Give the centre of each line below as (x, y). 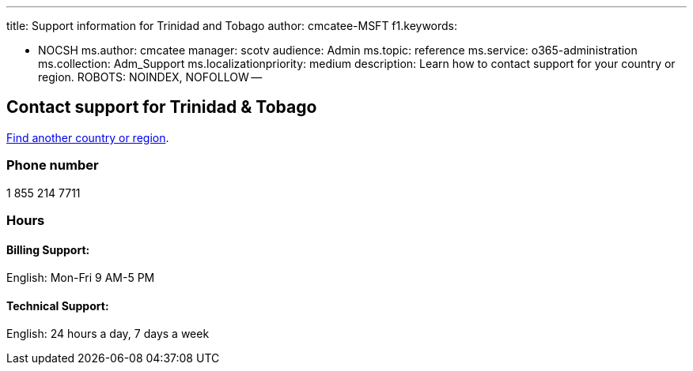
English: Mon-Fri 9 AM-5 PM (81, 278)
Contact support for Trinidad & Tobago (162, 107)
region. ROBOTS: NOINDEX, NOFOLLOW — (150, 77)
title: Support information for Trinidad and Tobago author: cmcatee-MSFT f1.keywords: (232, 26)
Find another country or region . (88, 137)
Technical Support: (58, 305)
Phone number (53, 165)
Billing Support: (48, 249)
